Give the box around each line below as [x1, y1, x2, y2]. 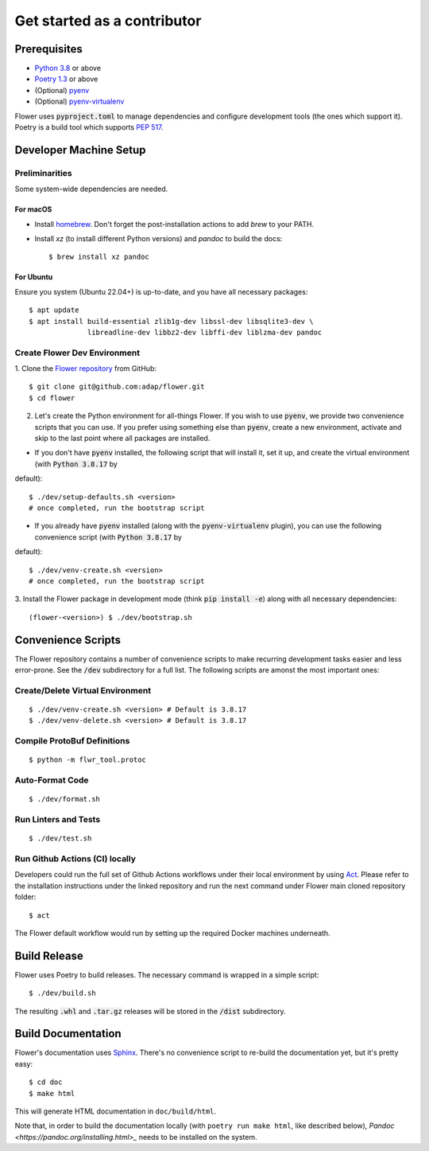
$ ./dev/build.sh [29, 989, 96, 998]
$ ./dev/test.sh [29, 834, 92, 843]
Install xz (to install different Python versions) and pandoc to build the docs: [34, 233, 283, 243]
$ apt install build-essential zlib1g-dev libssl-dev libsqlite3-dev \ [29, 317, 314, 326]
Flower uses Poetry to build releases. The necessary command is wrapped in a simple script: [14, 970, 319, 979]
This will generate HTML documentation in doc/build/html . [14, 1106, 217, 1116]
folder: [14, 892, 37, 902]
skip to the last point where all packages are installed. [34, 434, 211, 443]
